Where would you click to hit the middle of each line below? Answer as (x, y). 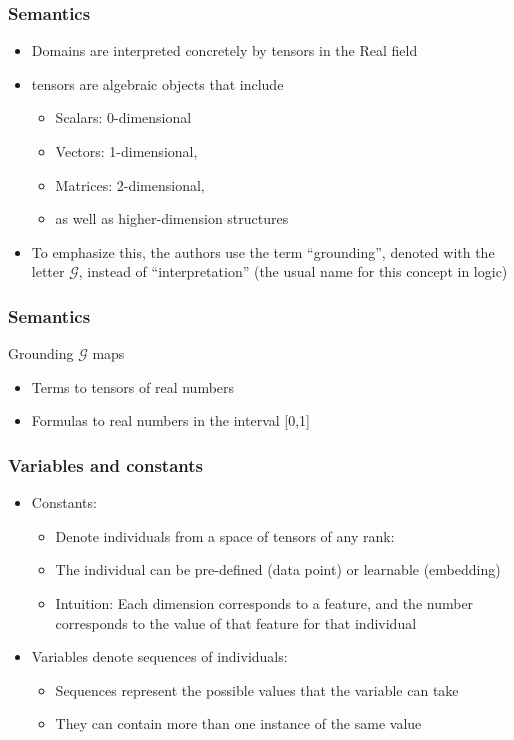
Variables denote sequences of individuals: (159, 656)
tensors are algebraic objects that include (157, 83)
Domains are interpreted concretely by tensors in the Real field (224, 50)
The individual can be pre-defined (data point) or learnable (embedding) (278, 569)
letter (48, 271)
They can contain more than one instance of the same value (238, 723)
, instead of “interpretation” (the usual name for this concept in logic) (293, 271)
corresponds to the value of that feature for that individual (236, 622)
